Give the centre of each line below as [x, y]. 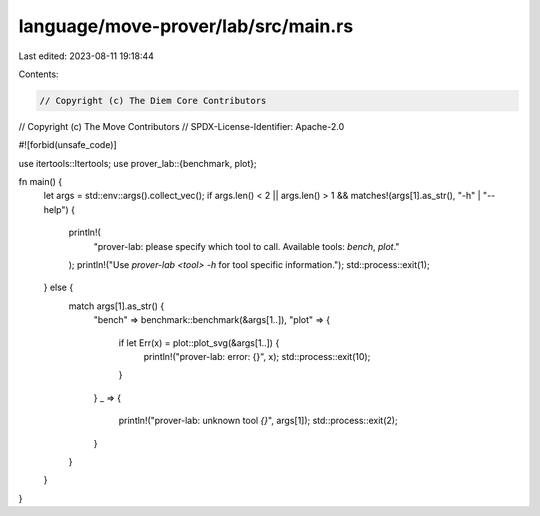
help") [56, 209]
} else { [58, 287]
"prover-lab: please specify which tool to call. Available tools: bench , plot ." [246, 246]
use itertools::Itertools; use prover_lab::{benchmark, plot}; [137, 163]
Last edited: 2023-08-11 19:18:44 [86, 56]
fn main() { [40, 182]
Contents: [38, 74]
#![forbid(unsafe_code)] [67, 145]
